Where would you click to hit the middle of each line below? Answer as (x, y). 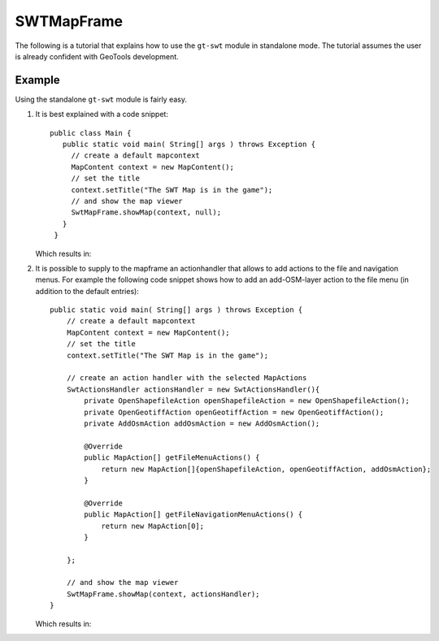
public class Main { (91, 133)
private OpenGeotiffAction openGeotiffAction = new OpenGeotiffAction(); (234, 412)
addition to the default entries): (87, 291)
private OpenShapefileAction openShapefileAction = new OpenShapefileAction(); (247, 401)
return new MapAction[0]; (153, 526)
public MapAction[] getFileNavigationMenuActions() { (193, 515)
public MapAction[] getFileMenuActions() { (172, 458)
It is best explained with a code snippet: (102, 115)
